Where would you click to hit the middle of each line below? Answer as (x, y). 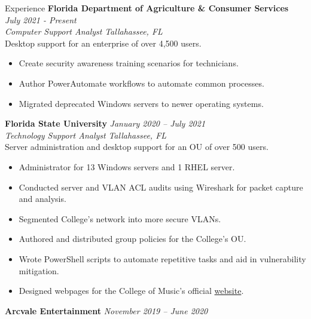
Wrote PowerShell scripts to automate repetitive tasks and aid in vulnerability (162, 258)
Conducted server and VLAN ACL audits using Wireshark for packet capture (161, 187)
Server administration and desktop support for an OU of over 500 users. (137, 147)
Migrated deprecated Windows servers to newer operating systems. (141, 103)
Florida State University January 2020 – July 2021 (105, 123)
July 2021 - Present (41, 19)
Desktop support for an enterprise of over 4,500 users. (103, 43)
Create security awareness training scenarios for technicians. (129, 63)
